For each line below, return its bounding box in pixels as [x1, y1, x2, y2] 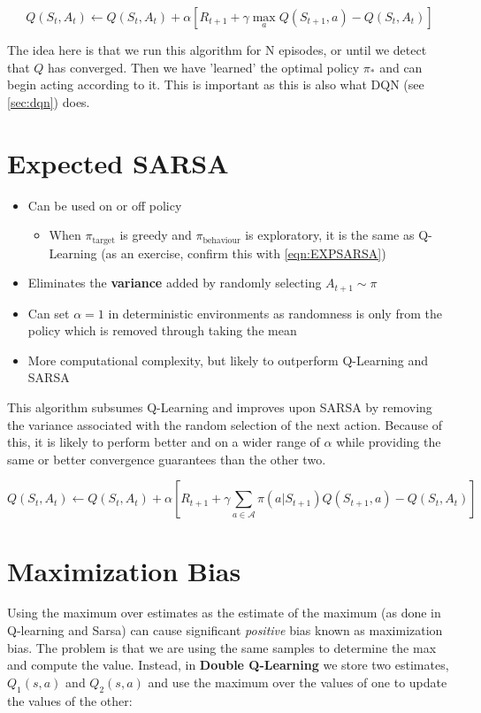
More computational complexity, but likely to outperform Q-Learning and [27, 350, 429, 369]
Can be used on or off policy [27, 195, 182, 214]
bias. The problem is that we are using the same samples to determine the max [7, 638, 437, 656]
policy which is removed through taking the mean [27, 321, 297, 340]
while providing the [336, 433, 441, 451]
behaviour [202, 235, 240, 245]
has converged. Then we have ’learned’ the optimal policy [48, 57, 360, 76]
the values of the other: [7, 691, 133, 709]
